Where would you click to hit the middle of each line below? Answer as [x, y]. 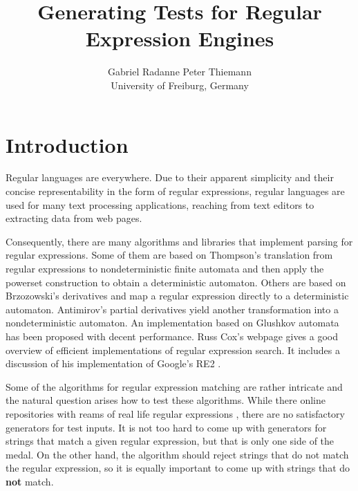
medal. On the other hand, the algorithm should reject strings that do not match [177, 454]
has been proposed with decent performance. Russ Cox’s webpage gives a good [172, 336]
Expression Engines [180, 38]
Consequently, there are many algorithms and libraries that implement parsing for [179, 241]
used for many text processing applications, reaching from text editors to [160, 204]
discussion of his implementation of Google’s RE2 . [113, 363]
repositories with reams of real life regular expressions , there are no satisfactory [175, 413]
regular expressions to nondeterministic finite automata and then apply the [165, 268]
